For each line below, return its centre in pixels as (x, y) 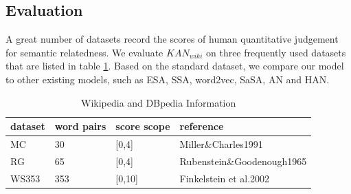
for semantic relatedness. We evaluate (84, 52)
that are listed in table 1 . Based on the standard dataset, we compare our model (175, 66)
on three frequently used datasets (276, 52)
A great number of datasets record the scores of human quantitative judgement (172, 39)
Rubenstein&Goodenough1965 (243, 161)
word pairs (80, 126)
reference (202, 126)
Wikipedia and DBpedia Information (159, 102)
